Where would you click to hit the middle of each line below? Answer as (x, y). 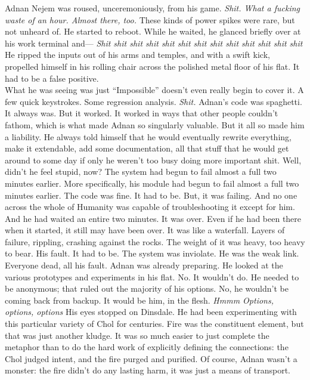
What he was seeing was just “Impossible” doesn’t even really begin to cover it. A (154, 90)
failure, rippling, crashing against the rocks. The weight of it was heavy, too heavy (155, 241)
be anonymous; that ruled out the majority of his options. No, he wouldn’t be (147, 288)
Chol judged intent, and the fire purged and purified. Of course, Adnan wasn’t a (151, 358)
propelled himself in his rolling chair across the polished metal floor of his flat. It (152, 66)
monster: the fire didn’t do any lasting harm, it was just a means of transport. (148, 370)
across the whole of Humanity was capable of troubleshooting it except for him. (150, 207)
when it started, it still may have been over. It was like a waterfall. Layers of (145, 230)
